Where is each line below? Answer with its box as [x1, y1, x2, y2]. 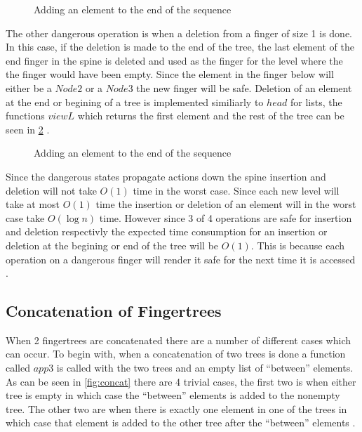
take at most [6, 197, 60, 211]
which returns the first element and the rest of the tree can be [77, 108, 344, 123]
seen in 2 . [6, 122, 50, 136]
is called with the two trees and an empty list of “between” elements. [56, 360, 354, 375]
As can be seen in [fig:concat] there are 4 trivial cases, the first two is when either [6, 374, 356, 388]
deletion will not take [6, 183, 97, 197]
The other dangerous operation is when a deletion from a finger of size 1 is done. [6, 25, 352, 40]
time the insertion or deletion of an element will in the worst [95, 197, 356, 211]
